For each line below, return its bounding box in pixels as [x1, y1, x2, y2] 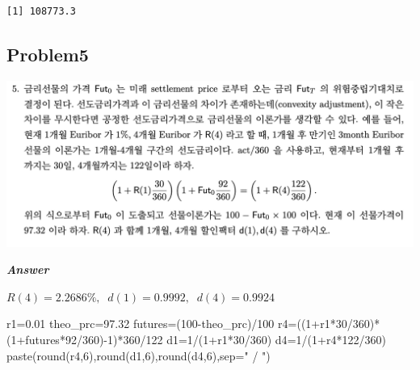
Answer [6, 261, 49, 278]
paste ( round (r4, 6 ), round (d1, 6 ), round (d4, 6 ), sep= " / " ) [6, 347, 271, 364]
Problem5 [6, 41, 89, 66]
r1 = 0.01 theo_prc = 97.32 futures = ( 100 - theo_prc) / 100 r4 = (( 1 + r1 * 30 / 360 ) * [6, 315, 380, 332]
